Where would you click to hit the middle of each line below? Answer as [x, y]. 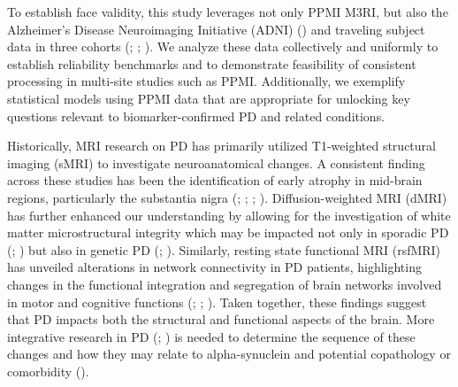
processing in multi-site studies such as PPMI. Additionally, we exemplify [206, 81]
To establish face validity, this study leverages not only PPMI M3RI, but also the [228, 12]
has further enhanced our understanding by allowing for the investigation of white [229, 215]
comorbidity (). [48, 371]
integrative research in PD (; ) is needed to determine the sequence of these [211, 336]
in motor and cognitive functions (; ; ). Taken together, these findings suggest [217, 302]
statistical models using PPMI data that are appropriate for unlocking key [209, 98]
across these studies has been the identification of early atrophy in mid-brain [215, 180]
